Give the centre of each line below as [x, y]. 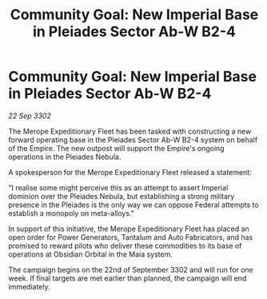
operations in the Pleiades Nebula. [65, 157]
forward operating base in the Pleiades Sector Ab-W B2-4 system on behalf [133, 140]
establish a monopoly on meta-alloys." [71, 213]
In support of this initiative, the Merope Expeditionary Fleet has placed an [129, 229]
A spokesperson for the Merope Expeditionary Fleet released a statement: [130, 172]
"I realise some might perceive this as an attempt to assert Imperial [118, 187]
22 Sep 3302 [30, 116]
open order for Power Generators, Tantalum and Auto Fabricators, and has [131, 237]
